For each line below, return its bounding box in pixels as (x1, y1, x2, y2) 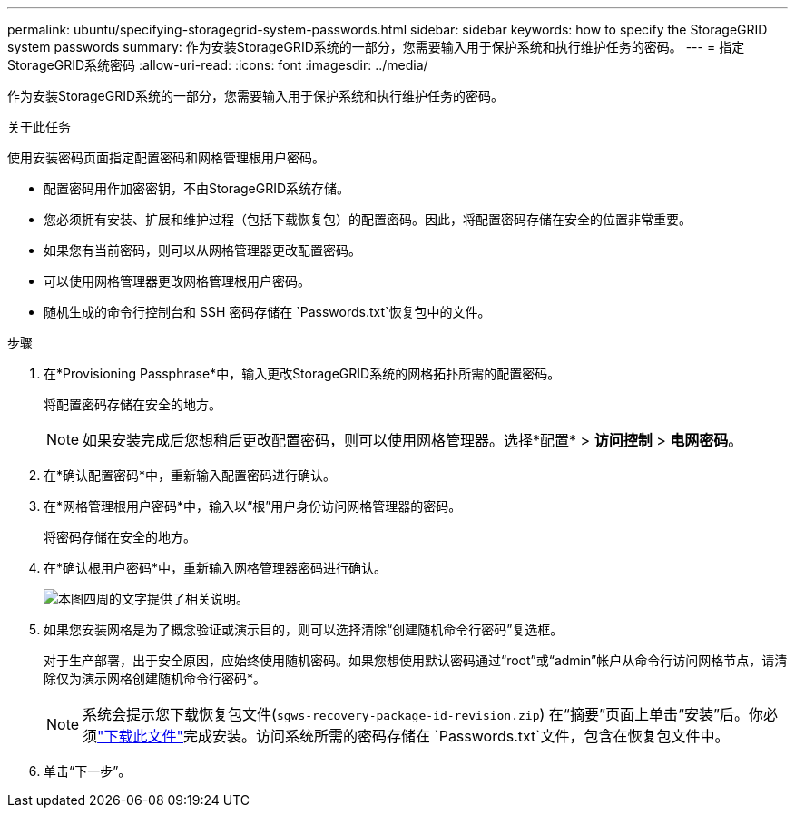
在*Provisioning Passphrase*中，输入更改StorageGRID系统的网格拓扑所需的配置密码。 (44, 366, 561, 381)
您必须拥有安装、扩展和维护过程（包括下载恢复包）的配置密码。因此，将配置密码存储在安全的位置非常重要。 (44, 211, 692, 227)
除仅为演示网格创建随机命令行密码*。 (44, 671, 267, 686)
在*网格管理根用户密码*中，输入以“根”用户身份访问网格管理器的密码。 (44, 498, 462, 514)
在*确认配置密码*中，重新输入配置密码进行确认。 (44, 467, 337, 483)
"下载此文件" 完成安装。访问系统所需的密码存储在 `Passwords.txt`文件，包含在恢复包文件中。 (97, 727, 730, 745)
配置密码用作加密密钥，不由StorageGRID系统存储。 (44, 181, 350, 196)
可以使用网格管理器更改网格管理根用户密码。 (44, 273, 310, 289)
